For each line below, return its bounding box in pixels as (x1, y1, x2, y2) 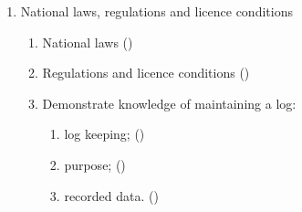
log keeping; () (64, 124, 145, 143)
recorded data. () (64, 185, 159, 205)
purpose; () (64, 154, 126, 174)
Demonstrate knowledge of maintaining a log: (42, 93, 297, 112)
